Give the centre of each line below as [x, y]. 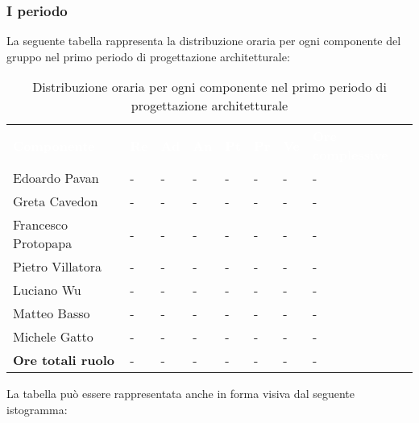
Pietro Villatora [58, 267]
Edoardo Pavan [56, 178]
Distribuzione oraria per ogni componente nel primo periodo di [209, 87]
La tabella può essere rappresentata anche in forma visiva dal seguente [180, 394]
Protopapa [43, 243]
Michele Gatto [53, 337]
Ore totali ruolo [64, 360]
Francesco [40, 225]
